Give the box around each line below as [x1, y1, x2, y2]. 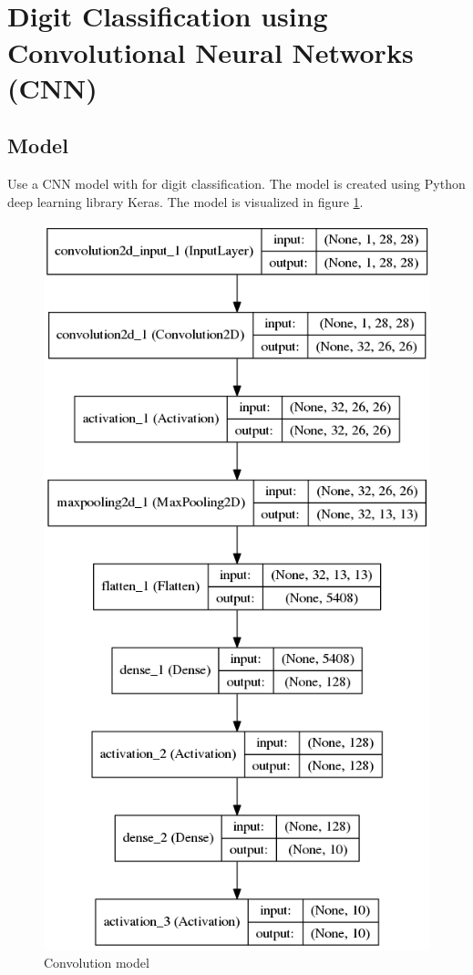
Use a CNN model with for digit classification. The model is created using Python [7, 174, 466, 193]
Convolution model [44, 953, 149, 972]
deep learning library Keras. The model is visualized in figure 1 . [7, 192, 364, 211]
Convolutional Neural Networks [7, 33, 414, 70]
